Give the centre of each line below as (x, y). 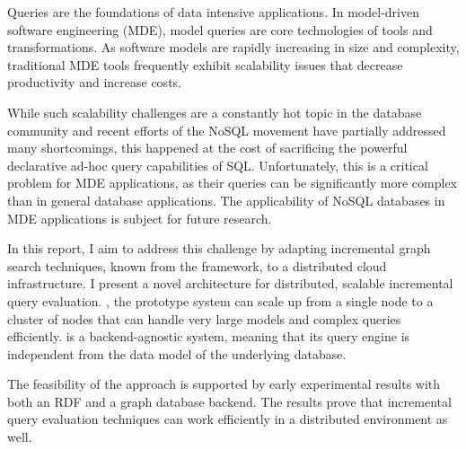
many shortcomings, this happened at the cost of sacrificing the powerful (207, 148)
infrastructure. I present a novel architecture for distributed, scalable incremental (230, 283)
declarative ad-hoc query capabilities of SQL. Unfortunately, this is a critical (218, 165)
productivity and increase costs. (94, 82)
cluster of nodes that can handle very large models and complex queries (204, 318)
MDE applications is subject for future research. (140, 218)
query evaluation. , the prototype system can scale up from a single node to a (220, 300)
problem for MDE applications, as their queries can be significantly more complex (233, 183)
